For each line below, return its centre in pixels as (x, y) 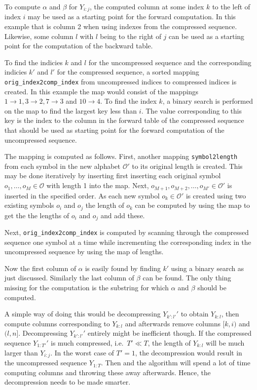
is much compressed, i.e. (87, 343)
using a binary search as (207, 268)
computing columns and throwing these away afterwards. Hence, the (108, 372)
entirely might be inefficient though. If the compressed (169, 333)
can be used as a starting (207, 36)
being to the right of (130, 36)
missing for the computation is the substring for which (87, 288)
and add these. (123, 215)
